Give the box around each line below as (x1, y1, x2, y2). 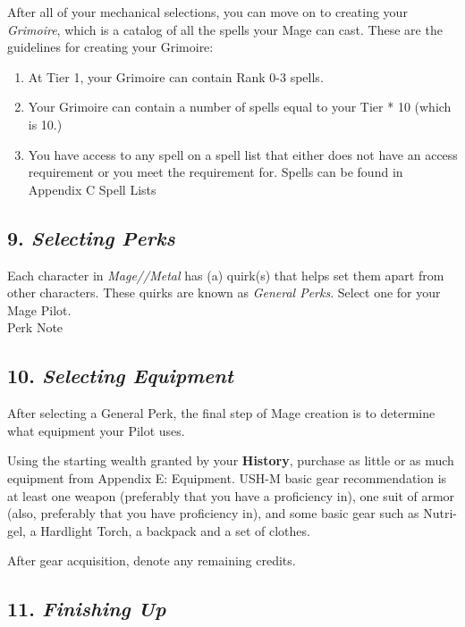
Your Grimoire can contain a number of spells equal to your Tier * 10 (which (28, 97, 452, 116)
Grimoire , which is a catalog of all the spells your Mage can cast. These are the (7, 20, 443, 38)
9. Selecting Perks (7, 223, 175, 251)
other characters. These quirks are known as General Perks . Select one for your (7, 283, 441, 302)
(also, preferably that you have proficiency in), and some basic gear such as (7, 504, 419, 522)
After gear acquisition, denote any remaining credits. (7, 551, 296, 570)
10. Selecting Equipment (7, 362, 233, 389)
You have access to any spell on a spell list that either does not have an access (28, 145, 458, 163)
